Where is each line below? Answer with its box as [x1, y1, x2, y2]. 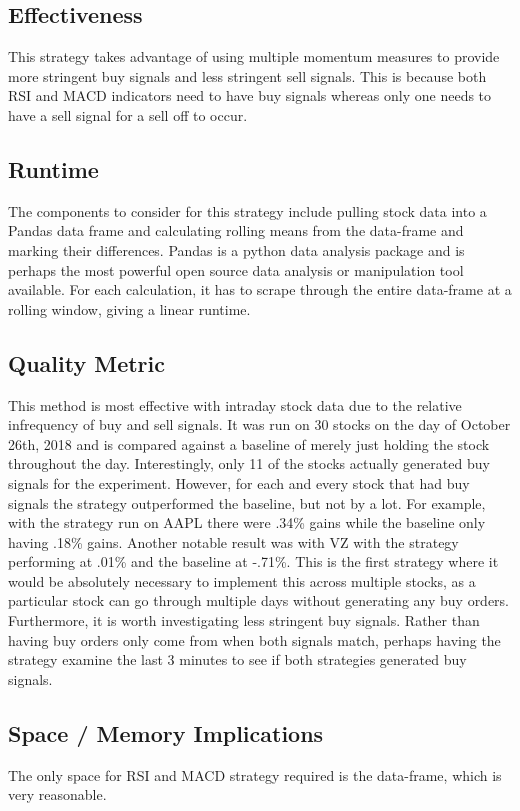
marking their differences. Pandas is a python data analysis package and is [8, 239, 465, 260]
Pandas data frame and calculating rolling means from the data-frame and [8, 220, 464, 241]
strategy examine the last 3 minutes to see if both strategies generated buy [8, 649, 467, 670]
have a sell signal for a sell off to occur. [8, 104, 248, 125]
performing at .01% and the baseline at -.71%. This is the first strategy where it [8, 551, 499, 572]
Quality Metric [8, 347, 165, 378]
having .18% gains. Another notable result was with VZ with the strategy [8, 531, 459, 552]
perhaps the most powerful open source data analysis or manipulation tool [8, 259, 464, 280]
